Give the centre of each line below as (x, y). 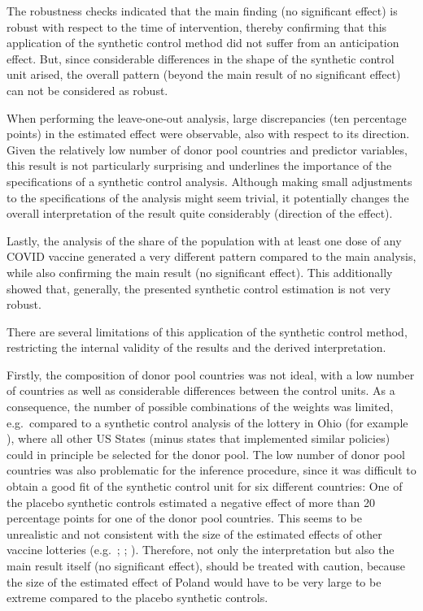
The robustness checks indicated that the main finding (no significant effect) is (202, 11)
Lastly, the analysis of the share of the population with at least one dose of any (204, 240)
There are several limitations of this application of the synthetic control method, (207, 331)
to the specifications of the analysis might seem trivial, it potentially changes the (208, 197)
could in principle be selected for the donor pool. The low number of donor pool (206, 454)
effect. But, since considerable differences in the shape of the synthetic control (201, 58)
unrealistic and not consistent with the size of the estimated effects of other (194, 533)
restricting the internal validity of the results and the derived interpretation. (196, 347)
